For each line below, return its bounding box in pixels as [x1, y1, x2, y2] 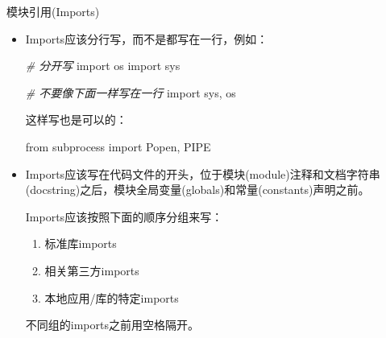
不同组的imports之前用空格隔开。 [25, 316, 199, 333]
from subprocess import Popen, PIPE [25, 138, 211, 155]
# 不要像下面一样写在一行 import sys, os [25, 84, 236, 101]
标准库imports [44, 235, 117, 252]
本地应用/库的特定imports [44, 289, 179, 306]
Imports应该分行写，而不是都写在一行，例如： [25, 30, 268, 47]
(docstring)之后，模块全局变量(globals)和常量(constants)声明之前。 [25, 181, 370, 198]
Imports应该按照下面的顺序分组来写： [25, 208, 223, 225]
